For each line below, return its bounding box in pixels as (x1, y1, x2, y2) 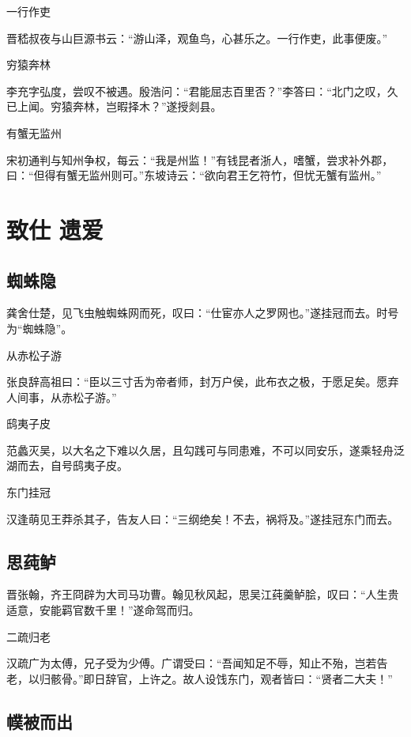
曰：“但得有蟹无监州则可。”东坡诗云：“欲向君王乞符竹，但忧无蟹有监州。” (6, 167, 382, 183)
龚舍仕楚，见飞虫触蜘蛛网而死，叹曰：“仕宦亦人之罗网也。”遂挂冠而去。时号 (6, 304, 399, 321)
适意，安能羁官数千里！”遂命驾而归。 (6, 602, 200, 618)
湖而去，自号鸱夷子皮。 (6, 457, 128, 474)
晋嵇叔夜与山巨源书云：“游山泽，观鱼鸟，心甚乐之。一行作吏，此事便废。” (6, 29, 388, 46)
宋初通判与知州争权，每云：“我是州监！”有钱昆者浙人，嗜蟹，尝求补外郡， (6, 151, 394, 168)
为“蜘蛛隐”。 (6, 319, 73, 336)
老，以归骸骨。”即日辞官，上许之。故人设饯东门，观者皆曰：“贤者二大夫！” (6, 670, 393, 686)
